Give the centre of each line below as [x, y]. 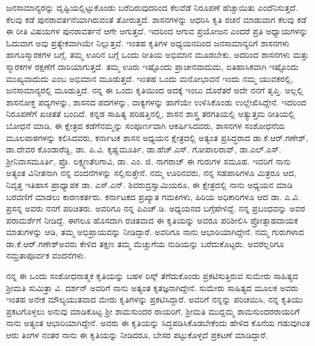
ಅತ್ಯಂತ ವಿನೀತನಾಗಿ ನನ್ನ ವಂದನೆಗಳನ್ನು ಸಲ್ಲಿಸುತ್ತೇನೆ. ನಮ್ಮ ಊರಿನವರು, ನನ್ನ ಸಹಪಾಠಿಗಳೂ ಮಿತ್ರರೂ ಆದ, [151, 173]
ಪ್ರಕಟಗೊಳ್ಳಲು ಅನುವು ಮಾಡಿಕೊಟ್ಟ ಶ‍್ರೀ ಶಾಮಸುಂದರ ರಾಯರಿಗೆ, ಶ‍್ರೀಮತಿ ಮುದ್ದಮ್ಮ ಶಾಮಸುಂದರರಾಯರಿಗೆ [153, 311]
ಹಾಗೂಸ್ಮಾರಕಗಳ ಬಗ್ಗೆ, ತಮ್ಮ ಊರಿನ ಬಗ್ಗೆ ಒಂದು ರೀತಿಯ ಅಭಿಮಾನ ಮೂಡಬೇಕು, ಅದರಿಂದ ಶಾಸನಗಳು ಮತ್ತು [157, 55]
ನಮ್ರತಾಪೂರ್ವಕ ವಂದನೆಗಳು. [46, 255]
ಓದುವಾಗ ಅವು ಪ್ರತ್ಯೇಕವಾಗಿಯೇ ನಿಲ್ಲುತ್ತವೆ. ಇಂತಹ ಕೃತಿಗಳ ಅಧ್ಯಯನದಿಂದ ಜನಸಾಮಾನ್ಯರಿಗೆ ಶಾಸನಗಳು [148, 42]
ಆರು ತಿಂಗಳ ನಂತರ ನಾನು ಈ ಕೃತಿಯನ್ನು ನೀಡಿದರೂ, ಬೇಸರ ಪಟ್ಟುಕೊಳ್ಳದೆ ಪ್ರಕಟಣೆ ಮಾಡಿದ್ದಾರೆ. [137, 335]
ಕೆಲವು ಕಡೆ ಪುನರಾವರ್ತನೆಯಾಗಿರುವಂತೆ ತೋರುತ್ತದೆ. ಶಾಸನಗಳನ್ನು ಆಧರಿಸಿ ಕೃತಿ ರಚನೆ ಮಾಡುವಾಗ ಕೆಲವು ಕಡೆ [156, 19]
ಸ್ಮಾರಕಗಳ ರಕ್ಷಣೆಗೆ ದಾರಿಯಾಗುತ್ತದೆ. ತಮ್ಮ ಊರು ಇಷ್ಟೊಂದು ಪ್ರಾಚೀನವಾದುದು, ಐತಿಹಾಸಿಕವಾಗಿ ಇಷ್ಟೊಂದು [152, 66]
